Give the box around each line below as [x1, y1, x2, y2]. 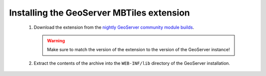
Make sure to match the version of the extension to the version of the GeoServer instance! [47, 47, 230, 53]
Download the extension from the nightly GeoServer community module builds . [33, 24, 195, 30]
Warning [47, 38, 65, 43]
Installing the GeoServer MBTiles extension [9, 7, 190, 18]
